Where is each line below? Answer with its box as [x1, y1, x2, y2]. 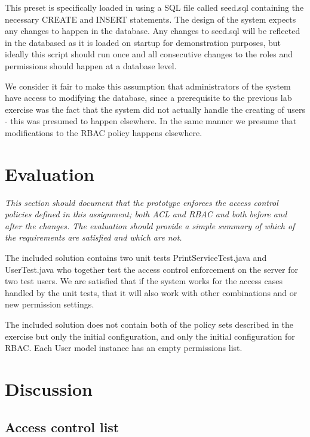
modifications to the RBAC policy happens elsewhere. [5, 126, 202, 139]
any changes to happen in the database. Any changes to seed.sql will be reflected [5, 24, 300, 37]
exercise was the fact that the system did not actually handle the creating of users [5, 103, 305, 115]
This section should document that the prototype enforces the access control [5, 196, 278, 208]
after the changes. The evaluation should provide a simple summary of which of [5, 219, 295, 232]
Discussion [5, 376, 93, 401]
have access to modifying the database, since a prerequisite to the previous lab [5, 91, 292, 104]
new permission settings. [5, 298, 94, 310]
